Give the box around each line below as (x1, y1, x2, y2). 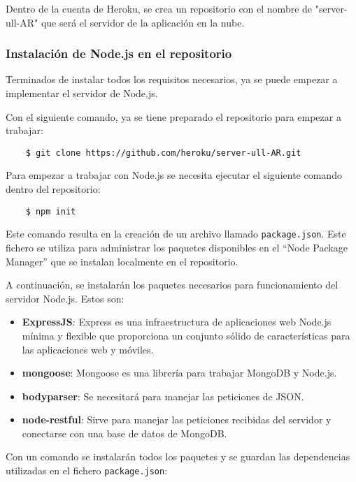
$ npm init (25, 206, 76, 217)
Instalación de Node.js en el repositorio (6, 45, 232, 62)
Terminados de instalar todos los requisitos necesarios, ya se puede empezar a (6, 72, 338, 87)
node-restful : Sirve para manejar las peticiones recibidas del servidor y (22, 412, 332, 427)
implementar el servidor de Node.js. (6, 86, 158, 100)
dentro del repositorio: (6, 182, 101, 196)
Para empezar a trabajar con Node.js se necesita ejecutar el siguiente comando (6, 168, 342, 182)
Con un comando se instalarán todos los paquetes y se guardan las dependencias (6, 449, 350, 464)
